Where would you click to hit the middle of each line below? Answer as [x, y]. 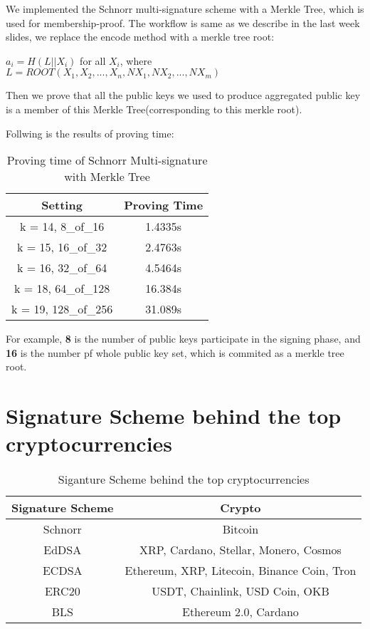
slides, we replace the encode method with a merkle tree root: [140, 37]
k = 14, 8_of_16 [62, 227]
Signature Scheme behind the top [174, 416]
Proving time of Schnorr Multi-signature [107, 160]
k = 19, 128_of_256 [62, 309]
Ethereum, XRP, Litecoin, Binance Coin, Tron [240, 571]
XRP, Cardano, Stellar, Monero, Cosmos [240, 550]
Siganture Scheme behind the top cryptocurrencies [184, 479]
